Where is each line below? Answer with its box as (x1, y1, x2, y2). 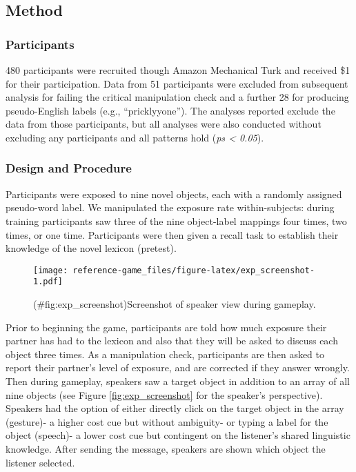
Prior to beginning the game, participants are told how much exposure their (6, 319, 327, 334)
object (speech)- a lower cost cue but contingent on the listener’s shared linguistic (6, 428, 350, 442)
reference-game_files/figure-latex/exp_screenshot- (72, 265, 315, 275)
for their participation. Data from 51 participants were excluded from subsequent (6, 76, 348, 90)
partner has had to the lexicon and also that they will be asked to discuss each (6, 333, 338, 348)
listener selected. (6, 455, 75, 469)
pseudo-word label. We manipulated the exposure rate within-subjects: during (6, 200, 335, 215)
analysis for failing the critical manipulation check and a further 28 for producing (6, 90, 349, 104)
